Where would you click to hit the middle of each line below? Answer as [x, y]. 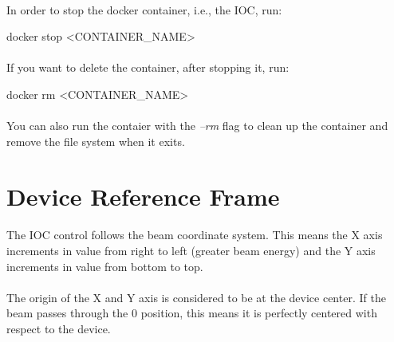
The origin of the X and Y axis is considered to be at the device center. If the [196, 297]
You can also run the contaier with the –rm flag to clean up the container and [197, 126]
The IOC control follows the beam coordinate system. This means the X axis [195, 235]
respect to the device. [59, 328]
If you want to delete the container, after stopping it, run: [148, 67]
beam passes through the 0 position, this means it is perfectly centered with [192, 313]
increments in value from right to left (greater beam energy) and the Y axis [191, 250]
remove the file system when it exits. [96, 141]
